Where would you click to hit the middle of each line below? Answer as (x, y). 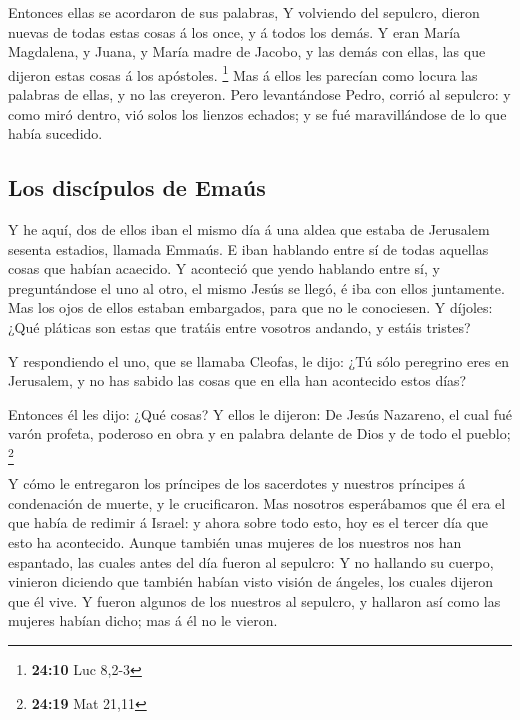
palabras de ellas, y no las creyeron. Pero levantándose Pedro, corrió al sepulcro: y (259, 94)
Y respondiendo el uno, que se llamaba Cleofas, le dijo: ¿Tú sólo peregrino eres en (259, 360)
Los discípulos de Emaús (137, 187)
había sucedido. (55, 133)
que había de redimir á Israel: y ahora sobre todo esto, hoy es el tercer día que (248, 522)
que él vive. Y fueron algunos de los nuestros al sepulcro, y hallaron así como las (254, 600)
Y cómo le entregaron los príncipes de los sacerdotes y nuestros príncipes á (237, 483)
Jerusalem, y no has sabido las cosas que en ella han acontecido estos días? (237, 380)
